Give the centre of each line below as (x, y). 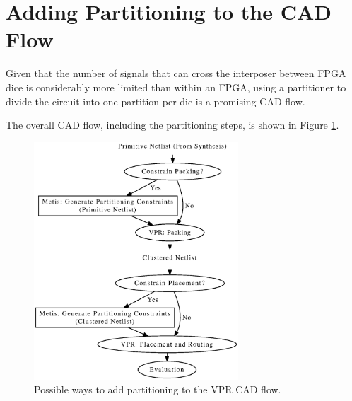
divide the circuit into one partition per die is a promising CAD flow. (156, 101)
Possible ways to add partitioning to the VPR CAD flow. (158, 389)
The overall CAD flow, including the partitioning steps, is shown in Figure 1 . (172, 125)
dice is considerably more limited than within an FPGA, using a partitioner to (176, 87)
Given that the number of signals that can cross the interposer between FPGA (176, 73)
